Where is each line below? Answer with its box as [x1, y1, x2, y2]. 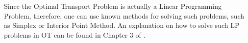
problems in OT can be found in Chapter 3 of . [4, 29, 146, 40]
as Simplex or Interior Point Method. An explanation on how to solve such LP [4, 20, 240, 30]
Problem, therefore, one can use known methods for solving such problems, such [4, 10, 245, 21]
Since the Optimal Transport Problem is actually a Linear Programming [4, 1, 222, 11]
